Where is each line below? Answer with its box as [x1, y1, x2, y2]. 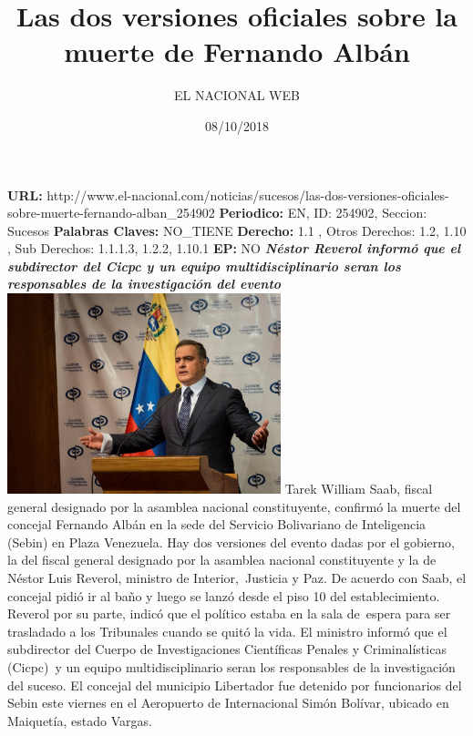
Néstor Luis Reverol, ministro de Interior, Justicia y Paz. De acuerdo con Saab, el [7, 568, 467, 588]
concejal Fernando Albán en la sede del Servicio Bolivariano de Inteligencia [7, 515, 427, 534]
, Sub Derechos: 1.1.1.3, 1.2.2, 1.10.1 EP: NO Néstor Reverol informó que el [7, 239, 461, 258]
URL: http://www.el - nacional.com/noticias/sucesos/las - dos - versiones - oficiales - [7, 185, 449, 204]
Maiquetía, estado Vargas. [7, 710, 152, 730]
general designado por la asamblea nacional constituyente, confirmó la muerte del [7, 496, 461, 516]
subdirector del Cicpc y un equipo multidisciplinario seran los [7, 256, 401, 275]
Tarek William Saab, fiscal [284, 479, 433, 498]
